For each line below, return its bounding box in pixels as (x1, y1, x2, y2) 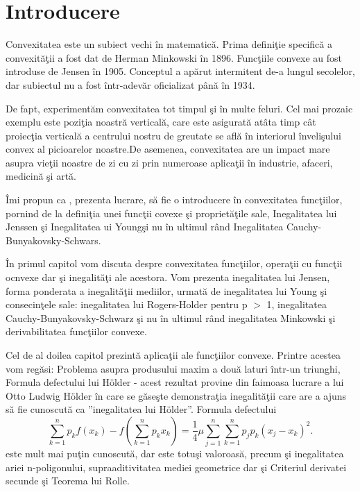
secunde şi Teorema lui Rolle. (6, 473, 130, 488)
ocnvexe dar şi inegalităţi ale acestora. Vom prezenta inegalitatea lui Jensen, (6, 270, 330, 285)
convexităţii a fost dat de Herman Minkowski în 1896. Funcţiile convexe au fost (6, 50, 343, 65)
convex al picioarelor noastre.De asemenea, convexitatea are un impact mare (6, 142, 330, 156)
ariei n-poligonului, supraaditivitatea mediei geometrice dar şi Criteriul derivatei (6, 459, 347, 474)
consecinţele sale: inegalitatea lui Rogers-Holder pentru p (6, 297, 248, 312)
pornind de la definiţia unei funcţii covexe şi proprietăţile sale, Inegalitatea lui (6, 205, 337, 220)
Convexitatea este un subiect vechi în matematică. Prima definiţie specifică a (6, 37, 332, 51)
